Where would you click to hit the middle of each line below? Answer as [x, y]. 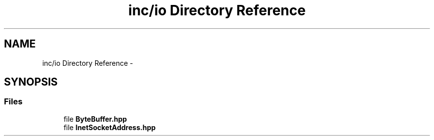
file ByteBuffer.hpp [95, 119]
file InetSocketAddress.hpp [110, 127]
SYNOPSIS [31, 82]
